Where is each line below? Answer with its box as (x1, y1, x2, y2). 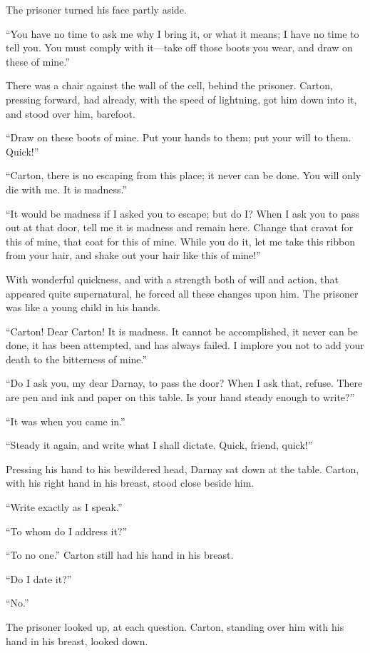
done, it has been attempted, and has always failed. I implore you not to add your (6, 338, 364, 353)
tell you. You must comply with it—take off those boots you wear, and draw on (6, 40, 353, 55)
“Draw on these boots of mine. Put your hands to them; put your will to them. (6, 130, 351, 145)
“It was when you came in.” (6, 413, 125, 428)
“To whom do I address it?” (6, 523, 128, 538)
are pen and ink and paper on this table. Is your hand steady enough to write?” (6, 390, 355, 405)
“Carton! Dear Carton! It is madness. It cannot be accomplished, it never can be (6, 323, 358, 338)
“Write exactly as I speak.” (6, 500, 123, 515)
